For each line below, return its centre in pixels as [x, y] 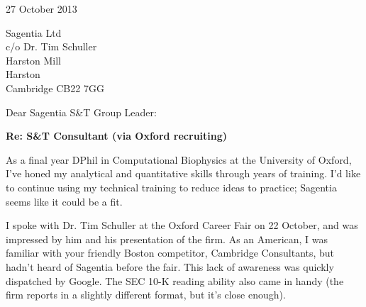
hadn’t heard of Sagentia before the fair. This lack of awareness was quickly [170, 266]
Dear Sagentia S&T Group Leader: [81, 112]
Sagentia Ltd [34, 32]
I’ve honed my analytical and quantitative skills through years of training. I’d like [183, 173]
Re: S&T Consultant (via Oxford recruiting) [117, 136]
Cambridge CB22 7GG [55, 88]
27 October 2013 [41, 9]
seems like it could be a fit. [64, 201]
